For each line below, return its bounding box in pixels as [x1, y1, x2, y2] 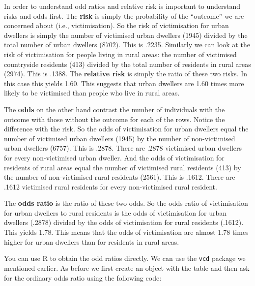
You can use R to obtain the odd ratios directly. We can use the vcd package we [4, 253, 246, 263]
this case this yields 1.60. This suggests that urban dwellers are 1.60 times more [4, 78, 244, 88]
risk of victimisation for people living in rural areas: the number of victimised [4, 49, 237, 59]
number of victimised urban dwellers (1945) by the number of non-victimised [4, 133, 235, 143]
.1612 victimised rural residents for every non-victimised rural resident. [4, 181, 217, 191]
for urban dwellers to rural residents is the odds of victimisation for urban [4, 207, 227, 218]
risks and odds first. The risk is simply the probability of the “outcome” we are [4, 10, 244, 21]
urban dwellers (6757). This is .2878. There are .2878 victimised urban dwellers [4, 143, 242, 153]
